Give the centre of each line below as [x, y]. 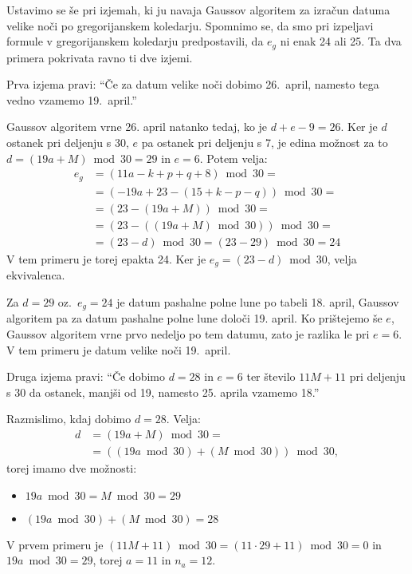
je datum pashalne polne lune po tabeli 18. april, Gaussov [258, 301]
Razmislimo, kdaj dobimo [69, 419]
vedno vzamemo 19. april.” [72, 99]
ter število [271, 376]
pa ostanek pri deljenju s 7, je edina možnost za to [265, 143]
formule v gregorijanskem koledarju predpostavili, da [135, 41]
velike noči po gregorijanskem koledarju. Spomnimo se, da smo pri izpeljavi [190, 25]
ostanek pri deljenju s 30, [68, 143]
